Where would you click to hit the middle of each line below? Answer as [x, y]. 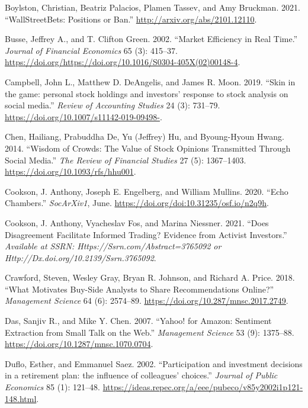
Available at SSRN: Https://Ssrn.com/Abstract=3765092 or [113, 246]
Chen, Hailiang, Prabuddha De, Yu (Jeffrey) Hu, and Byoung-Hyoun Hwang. [145, 136]
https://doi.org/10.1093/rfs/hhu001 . [70, 171]
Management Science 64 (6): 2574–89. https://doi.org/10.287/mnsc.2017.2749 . [147, 301]
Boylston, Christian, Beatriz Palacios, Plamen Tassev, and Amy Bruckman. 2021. [153, 7]
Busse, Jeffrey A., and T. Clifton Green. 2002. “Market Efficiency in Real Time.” [151, 39]
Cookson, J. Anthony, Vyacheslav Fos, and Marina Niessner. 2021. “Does [137, 222]
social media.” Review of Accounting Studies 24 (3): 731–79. [113, 105]
